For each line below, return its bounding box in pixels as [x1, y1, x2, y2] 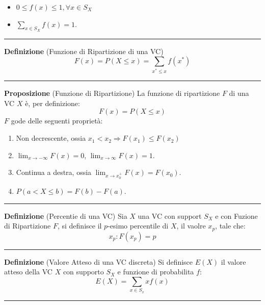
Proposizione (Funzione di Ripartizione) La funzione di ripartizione [4, 88, 220, 98]
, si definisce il [57, 220, 102, 231]
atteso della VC [4, 266, 52, 277]
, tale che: [215, 220, 246, 231]
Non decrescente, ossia [16, 133, 86, 143]
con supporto [63, 266, 104, 277]
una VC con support [138, 210, 202, 221]
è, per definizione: [25, 97, 80, 108]
